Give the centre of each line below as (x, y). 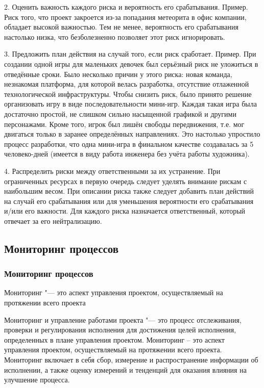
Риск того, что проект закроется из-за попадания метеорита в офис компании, (125, 17)
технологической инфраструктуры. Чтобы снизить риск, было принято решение (128, 94)
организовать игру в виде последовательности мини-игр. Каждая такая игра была (130, 104)
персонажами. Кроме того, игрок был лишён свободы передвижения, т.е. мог (124, 124)
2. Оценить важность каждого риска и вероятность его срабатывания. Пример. (126, 7)
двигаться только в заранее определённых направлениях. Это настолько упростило (132, 134)
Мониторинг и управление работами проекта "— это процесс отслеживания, (123, 319)
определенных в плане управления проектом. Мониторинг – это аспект (114, 339)
